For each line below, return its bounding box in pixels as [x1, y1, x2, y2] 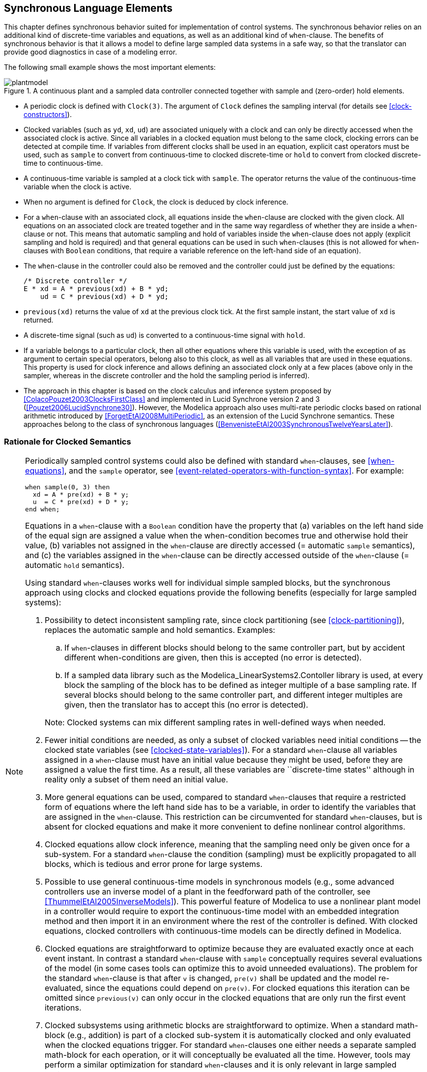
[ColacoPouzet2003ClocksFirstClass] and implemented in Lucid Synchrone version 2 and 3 [24, 395, 320, 404]
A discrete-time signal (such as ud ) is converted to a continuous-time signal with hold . [24, 331, 305, 340]
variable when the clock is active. [24, 182, 132, 191]
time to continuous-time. [24, 159, 103, 168]
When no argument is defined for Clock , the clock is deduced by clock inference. [24, 198, 288, 207]
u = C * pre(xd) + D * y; [32, 498, 129, 506]
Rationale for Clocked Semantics [4, 436, 131, 447]
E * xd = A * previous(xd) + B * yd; [24, 285, 169, 293]
